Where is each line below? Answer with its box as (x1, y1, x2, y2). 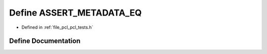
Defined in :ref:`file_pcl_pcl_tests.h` (21, 24, 93, 30)
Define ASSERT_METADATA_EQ (9, 7, 142, 18)
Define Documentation (9, 37, 81, 45)
